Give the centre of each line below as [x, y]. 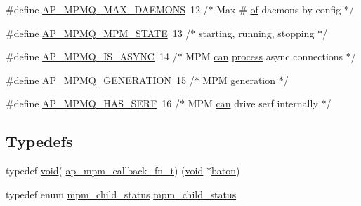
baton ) [225, 171]
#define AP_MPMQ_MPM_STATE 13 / [98, 33]
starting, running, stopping [257, 33]
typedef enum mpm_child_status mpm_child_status [121, 194]
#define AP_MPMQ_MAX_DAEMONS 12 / [107, 9]
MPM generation [239, 80]
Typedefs [39, 141]
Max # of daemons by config [279, 9]
